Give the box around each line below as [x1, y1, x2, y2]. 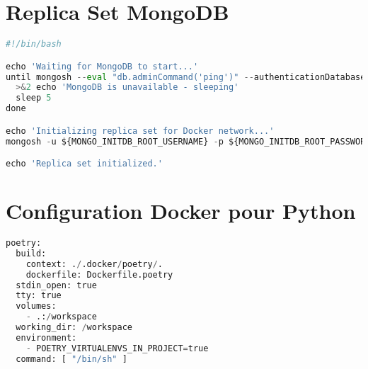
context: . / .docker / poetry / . [25, 259, 163, 269]
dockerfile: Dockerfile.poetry [25, 269, 173, 280]
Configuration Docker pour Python [6, 196, 356, 225]
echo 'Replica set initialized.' [6, 159, 163, 169]
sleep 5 [16, 93, 52, 103]
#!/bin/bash [6, 39, 62, 50]
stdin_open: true [16, 280, 97, 290]
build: [16, 248, 47, 259]
